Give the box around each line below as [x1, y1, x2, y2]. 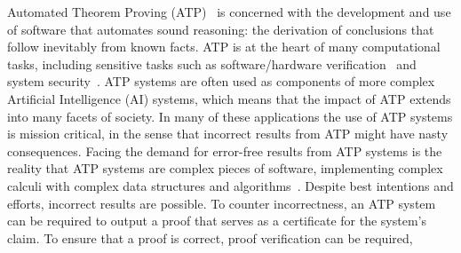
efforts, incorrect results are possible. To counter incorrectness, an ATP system [7, 194, 436, 212]
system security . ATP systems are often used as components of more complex [7, 72, 435, 91]
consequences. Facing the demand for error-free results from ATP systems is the [7, 141, 442, 160]
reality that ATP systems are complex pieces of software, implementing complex [7, 159, 443, 178]
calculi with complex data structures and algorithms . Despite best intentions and [7, 176, 454, 194]
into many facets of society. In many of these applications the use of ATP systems [7, 107, 453, 125]
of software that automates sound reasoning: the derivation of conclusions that [7, 20, 434, 38]
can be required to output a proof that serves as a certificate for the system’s [7, 211, 426, 230]
